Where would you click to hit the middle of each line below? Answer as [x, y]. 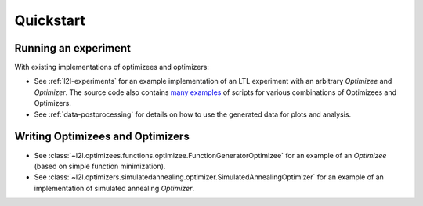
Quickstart [50, 20]
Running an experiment [73, 48]
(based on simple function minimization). [100, 166]
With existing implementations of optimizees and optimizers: [112, 67]
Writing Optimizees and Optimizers [102, 137]
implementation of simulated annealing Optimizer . [114, 188]
